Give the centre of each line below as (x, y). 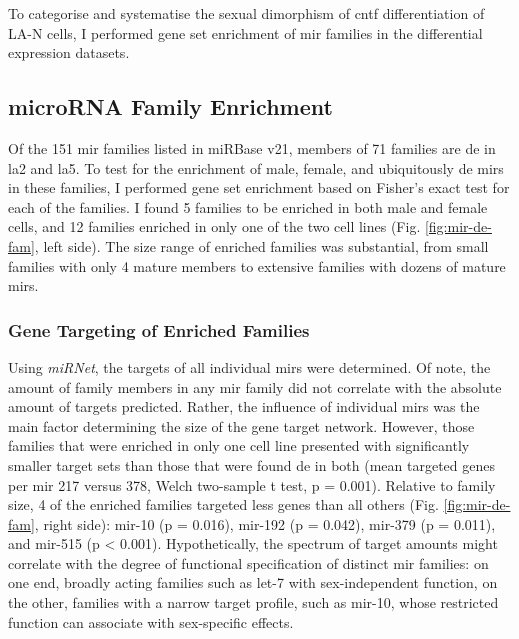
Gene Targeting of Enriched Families (159, 329)
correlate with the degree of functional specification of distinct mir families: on (248, 562)
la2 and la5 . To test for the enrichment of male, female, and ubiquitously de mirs (256, 167)
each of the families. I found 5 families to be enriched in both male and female (248, 206)
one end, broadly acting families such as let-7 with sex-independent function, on (253, 582)
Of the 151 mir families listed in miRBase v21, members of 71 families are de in (252, 147)
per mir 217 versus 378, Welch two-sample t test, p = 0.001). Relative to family (252, 484)
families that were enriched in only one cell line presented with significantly (239, 445)
